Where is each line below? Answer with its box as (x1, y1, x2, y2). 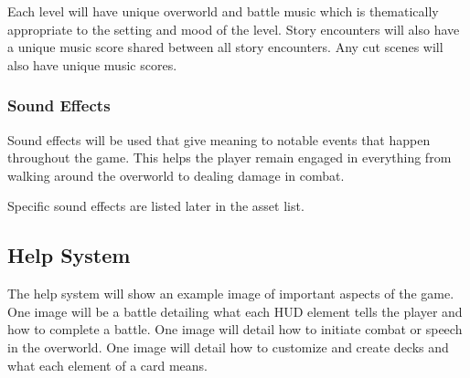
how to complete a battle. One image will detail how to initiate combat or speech (7, 320, 463, 339)
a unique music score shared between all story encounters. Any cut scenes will (7, 37, 443, 57)
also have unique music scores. (7, 55, 177, 74)
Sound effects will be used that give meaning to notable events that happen (7, 130, 431, 149)
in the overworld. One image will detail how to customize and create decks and (7, 337, 449, 356)
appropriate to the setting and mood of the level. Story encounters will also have (7, 19, 460, 38)
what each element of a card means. (7, 355, 208, 374)
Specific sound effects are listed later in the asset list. (7, 196, 304, 215)
